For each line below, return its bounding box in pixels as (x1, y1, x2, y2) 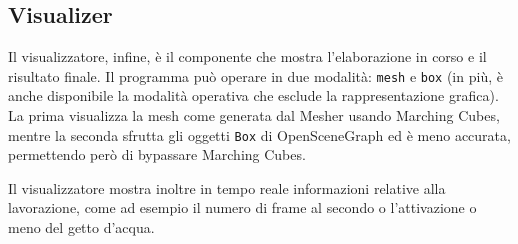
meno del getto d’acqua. (8, 217, 155, 238)
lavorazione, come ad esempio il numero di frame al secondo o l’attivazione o (8, 197, 477, 218)
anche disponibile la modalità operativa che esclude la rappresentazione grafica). (8, 85, 499, 106)
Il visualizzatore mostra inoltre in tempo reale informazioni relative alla (8, 177, 446, 198)
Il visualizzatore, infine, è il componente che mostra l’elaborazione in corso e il (8, 46, 487, 67)
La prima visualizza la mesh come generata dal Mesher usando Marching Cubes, (8, 105, 500, 126)
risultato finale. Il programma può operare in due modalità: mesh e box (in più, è (8, 65, 503, 86)
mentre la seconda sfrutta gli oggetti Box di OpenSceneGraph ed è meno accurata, (8, 124, 511, 145)
